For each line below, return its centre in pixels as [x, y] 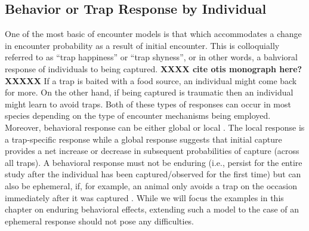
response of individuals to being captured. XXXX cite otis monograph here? [154, 68]
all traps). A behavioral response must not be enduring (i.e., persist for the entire [154, 162]
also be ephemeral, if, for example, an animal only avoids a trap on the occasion [151, 185]
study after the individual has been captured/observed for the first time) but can [153, 174]
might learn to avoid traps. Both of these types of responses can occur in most [148, 104]
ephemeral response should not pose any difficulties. [100, 221]
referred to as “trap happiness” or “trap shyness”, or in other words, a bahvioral [151, 57]
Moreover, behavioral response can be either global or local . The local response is [155, 127]
